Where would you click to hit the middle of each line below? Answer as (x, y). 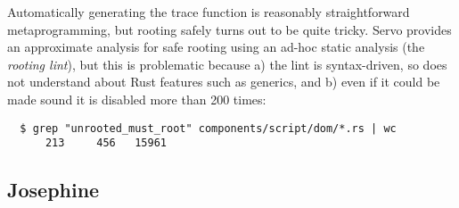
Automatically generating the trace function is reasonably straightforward (209, 12)
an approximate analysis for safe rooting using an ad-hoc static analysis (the (216, 47)
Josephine (53, 190)
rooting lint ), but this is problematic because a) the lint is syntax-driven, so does (227, 64)
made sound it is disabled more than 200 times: (137, 99)
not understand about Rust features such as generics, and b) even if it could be (224, 82)
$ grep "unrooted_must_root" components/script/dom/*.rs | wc (208, 128)
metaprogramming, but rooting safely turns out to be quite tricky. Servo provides (229, 29)
